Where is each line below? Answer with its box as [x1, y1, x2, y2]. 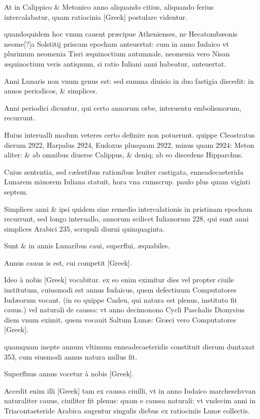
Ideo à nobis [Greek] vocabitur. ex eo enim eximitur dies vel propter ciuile [4, 274, 234, 285]
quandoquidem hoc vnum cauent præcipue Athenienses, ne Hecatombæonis [4, 28, 238, 39]
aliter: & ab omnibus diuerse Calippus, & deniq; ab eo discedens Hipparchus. [4, 149, 243, 160]
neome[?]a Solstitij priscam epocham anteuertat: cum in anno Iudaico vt [4, 38, 229, 49]
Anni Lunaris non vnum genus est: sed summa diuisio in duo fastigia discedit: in [4, 75, 254, 86]
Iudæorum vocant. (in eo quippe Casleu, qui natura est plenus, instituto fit [4, 294, 237, 305]
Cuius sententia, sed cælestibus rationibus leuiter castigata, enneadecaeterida [4, 166, 244, 177]
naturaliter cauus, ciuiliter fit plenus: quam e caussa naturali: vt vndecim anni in [4, 395, 256, 406]
